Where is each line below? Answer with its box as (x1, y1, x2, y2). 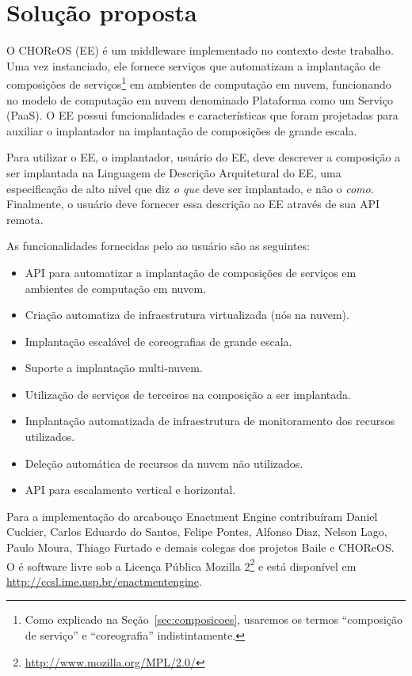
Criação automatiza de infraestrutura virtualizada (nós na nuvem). (25, 306, 349, 323)
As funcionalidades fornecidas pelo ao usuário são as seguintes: (6, 237, 310, 254)
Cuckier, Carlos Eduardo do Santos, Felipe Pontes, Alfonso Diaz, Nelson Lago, (6, 523, 387, 540)
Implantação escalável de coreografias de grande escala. (25, 332, 292, 349)
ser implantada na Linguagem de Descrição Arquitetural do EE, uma (6, 164, 341, 180)
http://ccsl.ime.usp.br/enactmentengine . (6, 572, 202, 589)
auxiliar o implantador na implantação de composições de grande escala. (6, 122, 357, 139)
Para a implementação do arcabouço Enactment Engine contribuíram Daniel (6, 507, 378, 524)
